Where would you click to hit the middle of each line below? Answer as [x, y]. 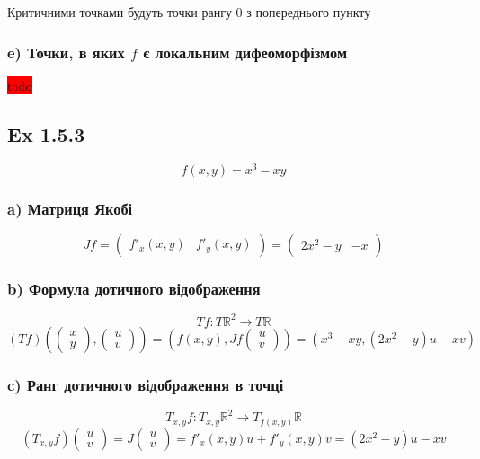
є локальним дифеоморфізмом [245, 52]
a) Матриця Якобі [70, 208]
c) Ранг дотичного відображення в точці [146, 384]
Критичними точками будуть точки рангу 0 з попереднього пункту [189, 12]
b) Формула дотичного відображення [134, 288]
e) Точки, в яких [66, 52]
